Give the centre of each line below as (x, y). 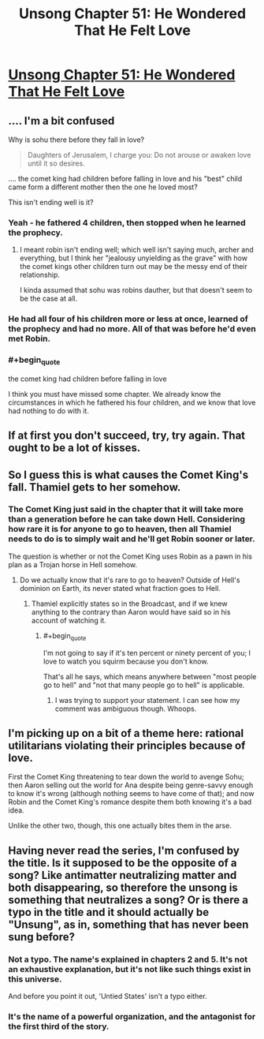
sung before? (41, 937)
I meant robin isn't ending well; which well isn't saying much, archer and (136, 250)
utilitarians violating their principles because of (127, 746)
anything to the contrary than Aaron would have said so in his (131, 611)
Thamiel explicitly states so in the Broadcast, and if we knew (129, 604)
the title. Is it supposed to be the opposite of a (123, 863)
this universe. (35, 979)
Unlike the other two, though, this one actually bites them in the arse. (120, 826)
